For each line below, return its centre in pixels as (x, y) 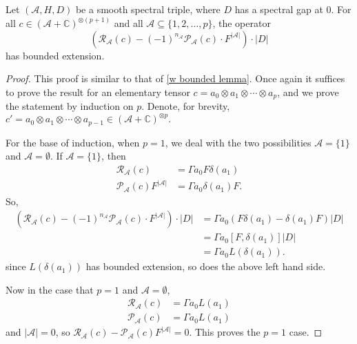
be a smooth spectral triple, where (148, 9)
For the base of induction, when (73, 142)
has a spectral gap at (279, 9)
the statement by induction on (70, 106)
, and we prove (308, 92)
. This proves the (225, 332)
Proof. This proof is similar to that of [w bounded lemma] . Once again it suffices (175, 78)
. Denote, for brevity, (186, 106)
